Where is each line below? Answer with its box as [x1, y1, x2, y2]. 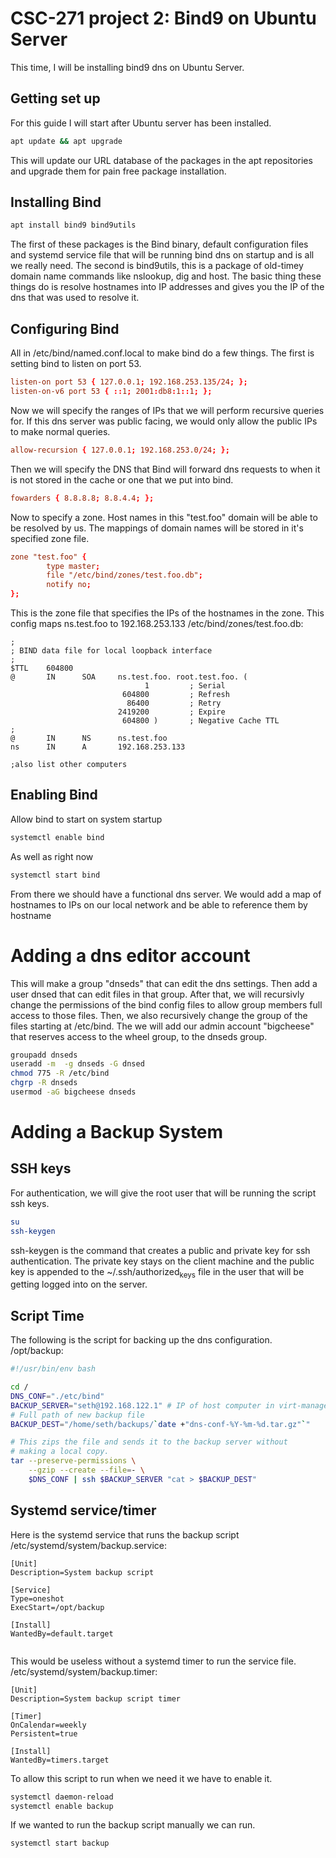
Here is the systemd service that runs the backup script [10, 1528, 240, 1541]
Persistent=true [10, 1728, 78, 1739]
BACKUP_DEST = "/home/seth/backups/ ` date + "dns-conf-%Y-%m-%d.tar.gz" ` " [10, 1419, 311, 1429]
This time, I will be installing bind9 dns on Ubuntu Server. [10, 61, 245, 73]
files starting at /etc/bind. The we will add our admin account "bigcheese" [10, 1020, 315, 1032]
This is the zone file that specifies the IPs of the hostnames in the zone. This [10, 607, 325, 619]
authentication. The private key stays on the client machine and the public [10, 1255, 315, 1267]
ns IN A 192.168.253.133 [10, 742, 186, 752]
